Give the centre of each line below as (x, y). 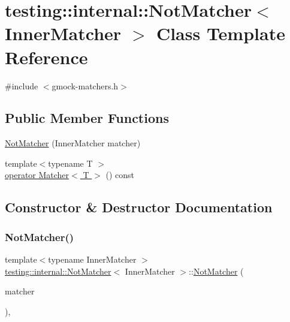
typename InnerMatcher (92, 259)
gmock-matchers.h (85, 85)
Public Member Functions (87, 118)
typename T (70, 163)
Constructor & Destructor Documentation (139, 207)
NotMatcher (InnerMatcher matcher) (73, 143)
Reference (46, 57)
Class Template (220, 33)
